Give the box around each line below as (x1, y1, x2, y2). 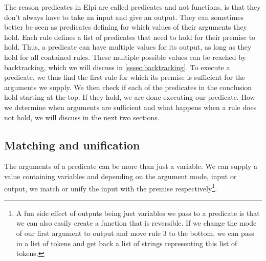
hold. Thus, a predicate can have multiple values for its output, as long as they (4, 41, 252, 52)
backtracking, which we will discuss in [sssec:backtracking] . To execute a (4, 61, 230, 72)
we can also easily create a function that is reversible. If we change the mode (16, 217, 257, 228)
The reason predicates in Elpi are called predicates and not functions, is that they (4, 2, 261, 12)
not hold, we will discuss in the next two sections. (4, 112, 160, 122)
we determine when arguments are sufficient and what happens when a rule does (4, 101, 257, 112)
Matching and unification (4, 137, 140, 153)
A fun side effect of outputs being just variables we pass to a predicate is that (16, 207, 260, 218)
